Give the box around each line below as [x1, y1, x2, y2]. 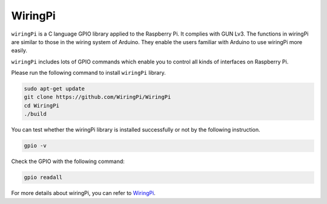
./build [24, 110, 47, 118]
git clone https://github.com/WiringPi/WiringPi [24, 94, 171, 101]
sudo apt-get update [24, 85, 85, 92]
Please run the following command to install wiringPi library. [11, 69, 166, 77]
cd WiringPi [24, 102, 60, 109]
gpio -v [24, 142, 47, 149]
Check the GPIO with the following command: [11, 158, 125, 165]
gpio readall [24, 174, 63, 181]
